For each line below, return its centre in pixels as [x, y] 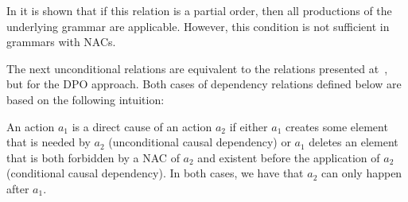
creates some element [337, 126]
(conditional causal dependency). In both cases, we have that [155, 173]
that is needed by [49, 142]
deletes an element [354, 142]
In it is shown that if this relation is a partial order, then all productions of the [199, 10]
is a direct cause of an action [142, 126]
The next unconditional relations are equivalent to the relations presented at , [197, 68]
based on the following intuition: [85, 99]
